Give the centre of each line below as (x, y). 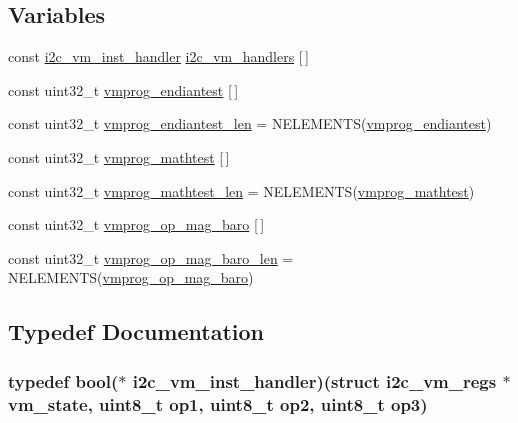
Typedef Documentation (136, 331)
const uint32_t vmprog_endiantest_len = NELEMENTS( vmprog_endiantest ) (250, 123)
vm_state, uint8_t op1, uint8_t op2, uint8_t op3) (218, 403)
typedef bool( (63, 380)
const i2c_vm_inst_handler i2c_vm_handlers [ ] (158, 56)
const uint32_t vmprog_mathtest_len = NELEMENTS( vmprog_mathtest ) (241, 190)
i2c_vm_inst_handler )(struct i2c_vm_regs (314, 380)
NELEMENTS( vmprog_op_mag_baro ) (131, 277)
